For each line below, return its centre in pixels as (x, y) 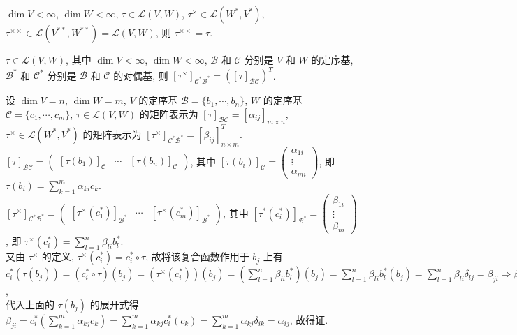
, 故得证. (309, 319)
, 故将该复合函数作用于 (197, 256)
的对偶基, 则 (141, 75)
